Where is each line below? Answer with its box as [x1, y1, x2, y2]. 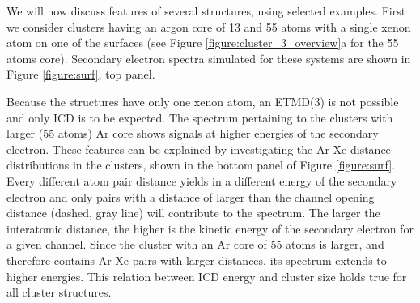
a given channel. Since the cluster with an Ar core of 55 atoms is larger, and [6, 236, 384, 253]
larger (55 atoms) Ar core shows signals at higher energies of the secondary [6, 125, 379, 142]
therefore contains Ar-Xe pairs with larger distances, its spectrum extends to [6, 251, 387, 268]
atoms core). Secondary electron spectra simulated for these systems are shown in [6, 49, 411, 66]
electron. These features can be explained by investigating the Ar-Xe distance [6, 140, 391, 157]
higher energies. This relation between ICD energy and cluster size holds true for [6, 267, 407, 284]
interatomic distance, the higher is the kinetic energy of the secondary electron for [6, 220, 414, 237]
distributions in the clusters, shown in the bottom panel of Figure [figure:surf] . [6, 156, 396, 173]
